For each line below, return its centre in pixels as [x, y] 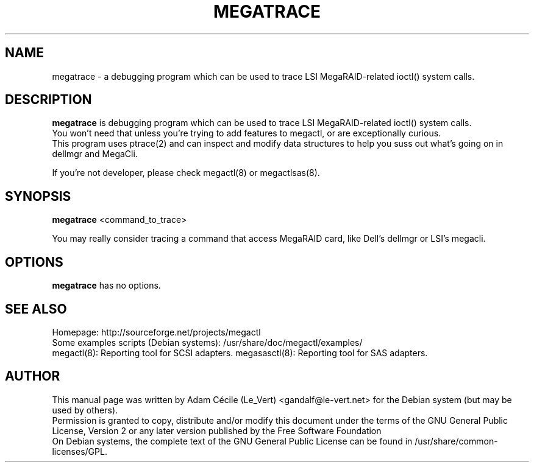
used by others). [85, 410]
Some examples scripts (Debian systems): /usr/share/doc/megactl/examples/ [207, 342]
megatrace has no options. [106, 286]
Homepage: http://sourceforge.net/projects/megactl [156, 332]
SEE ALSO [36, 309]
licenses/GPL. [80, 451]
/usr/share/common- [456, 441]
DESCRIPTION [48, 100]
